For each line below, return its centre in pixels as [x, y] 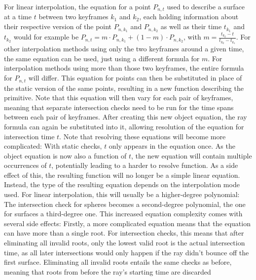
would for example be [46, 37]
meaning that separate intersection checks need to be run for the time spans [119, 107]
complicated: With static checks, [53, 146]
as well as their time [191, 26]
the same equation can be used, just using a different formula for [102, 58]
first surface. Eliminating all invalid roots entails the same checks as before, [118, 262]
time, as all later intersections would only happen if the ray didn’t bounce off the [127, 252]
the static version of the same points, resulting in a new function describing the [124, 88]
